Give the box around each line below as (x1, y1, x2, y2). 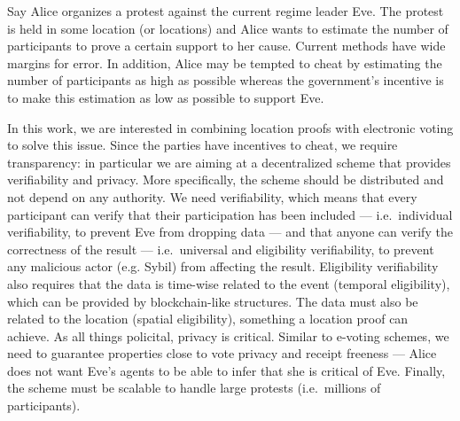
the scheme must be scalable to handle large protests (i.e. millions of (7, 378, 381, 397)
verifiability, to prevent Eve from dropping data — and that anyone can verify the (7, 222, 453, 241)
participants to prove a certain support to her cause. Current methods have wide (7, 36, 446, 55)
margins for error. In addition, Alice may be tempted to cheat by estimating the (7, 53, 442, 72)
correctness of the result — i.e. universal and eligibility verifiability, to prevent (7, 239, 434, 258)
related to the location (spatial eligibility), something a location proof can (7, 309, 409, 328)
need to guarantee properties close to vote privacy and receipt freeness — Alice (7, 344, 437, 363)
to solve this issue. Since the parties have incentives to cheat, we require (7, 136, 398, 154)
